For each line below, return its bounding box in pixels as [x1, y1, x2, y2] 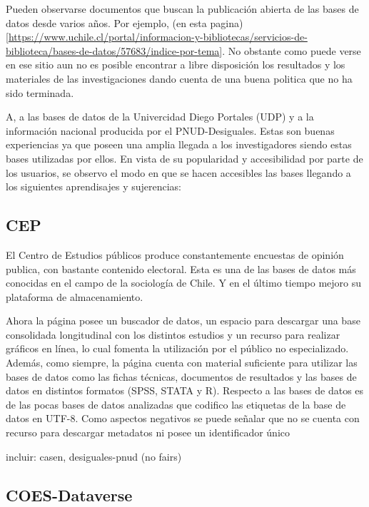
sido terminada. [6, 85, 74, 100]
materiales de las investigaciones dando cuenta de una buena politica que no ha [6, 71, 353, 86]
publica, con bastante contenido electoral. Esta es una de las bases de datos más [6, 261, 356, 276]
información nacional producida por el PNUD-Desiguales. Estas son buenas [6, 123, 335, 138]
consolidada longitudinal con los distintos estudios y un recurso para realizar [6, 327, 340, 342]
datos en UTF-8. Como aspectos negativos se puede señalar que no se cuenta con [6, 411, 360, 426]
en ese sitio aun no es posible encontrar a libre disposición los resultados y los [6, 57, 345, 72]
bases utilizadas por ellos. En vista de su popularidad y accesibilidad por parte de [6, 150, 363, 165]
